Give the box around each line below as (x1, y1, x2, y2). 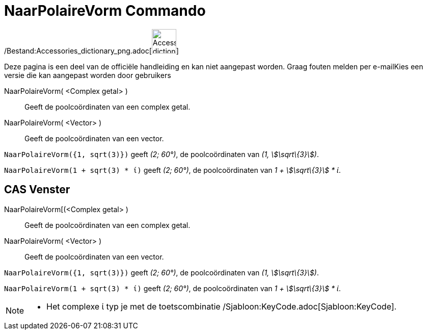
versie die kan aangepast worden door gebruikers (4, 70, 171, 80)
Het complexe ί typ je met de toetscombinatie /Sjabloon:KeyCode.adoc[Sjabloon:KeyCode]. (46, 301, 397, 312)
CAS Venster (4, 183, 70, 196)
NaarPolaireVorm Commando (4, 2, 206, 19)
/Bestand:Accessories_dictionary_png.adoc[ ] (4, 46, 179, 55)
